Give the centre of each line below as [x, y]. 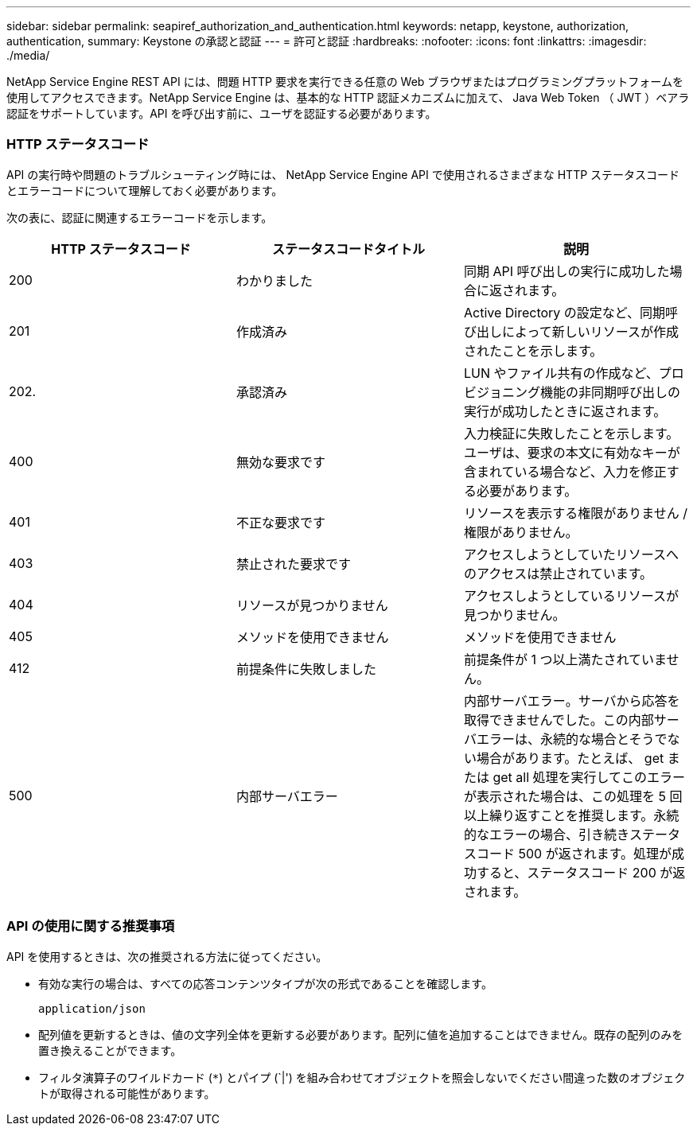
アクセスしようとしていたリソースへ [571, 554]
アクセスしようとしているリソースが [571, 595]
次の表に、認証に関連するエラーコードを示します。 [140, 217]
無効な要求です [280, 462]
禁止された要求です [293, 564]
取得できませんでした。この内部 [559, 720]
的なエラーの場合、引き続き [546, 834]
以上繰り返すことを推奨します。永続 [571, 815]
